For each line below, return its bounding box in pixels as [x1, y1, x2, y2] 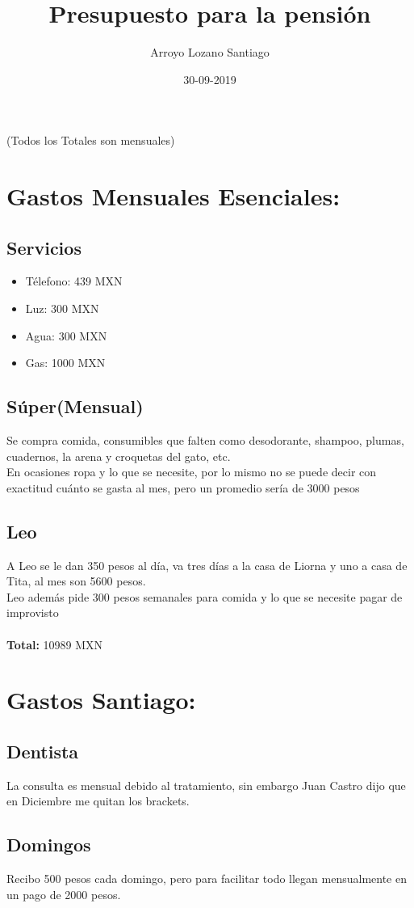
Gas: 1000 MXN [25, 354, 106, 371]
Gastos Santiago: [6, 683, 196, 716]
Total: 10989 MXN [6, 636, 103, 652]
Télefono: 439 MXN [25, 272, 123, 289]
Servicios [6, 234, 82, 260]
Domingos [6, 832, 91, 857]
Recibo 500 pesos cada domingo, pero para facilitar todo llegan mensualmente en [6, 870, 407, 887]
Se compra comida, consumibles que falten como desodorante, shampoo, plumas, [6, 432, 404, 449]
